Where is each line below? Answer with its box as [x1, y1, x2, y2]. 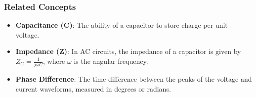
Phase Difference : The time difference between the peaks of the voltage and [15, 74, 252, 84]
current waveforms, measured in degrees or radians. [15, 83, 171, 94]
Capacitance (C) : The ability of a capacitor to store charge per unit [15, 20, 228, 30]
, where [43, 56, 65, 66]
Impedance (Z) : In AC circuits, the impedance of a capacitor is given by [15, 46, 241, 56]
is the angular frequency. [74, 56, 148, 66]
